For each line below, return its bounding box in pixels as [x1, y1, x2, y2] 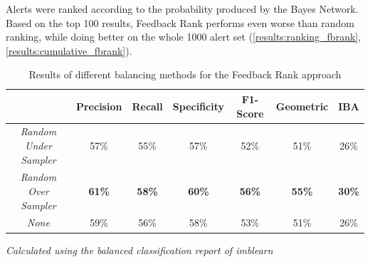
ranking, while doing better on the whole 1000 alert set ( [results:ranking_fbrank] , [6, 29, 361, 44]
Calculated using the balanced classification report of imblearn [6, 242, 273, 257]
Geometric [275, 98, 329, 113]
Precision [75, 98, 122, 113]
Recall [132, 98, 163, 113]
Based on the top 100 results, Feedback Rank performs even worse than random [6, 15, 354, 30]
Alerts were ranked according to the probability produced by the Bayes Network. [6, 1, 359, 16]
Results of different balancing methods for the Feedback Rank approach [28, 67, 342, 82]
